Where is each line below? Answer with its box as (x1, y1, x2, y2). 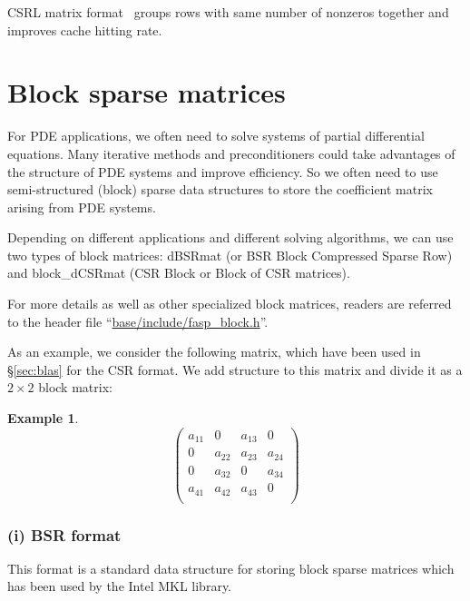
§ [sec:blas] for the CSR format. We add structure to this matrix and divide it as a (7, 360, 463, 379)
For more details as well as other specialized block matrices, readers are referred (7, 294, 452, 313)
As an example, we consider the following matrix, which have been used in (7, 342, 421, 361)
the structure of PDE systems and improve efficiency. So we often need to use (7, 162, 438, 181)
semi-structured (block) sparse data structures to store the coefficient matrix (7, 180, 433, 199)
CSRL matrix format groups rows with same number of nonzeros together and (7, 3, 449, 21)
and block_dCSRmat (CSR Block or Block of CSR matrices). (7, 263, 350, 282)
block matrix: (38, 378, 113, 397)
